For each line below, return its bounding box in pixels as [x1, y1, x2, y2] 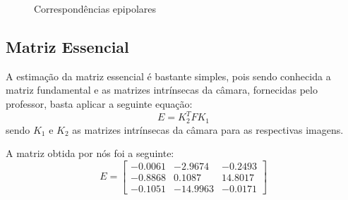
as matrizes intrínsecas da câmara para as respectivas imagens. [72, 122, 344, 137]
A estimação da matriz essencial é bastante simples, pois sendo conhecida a [6, 68, 331, 83]
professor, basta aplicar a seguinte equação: [6, 96, 193, 111]
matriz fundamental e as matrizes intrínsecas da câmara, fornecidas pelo [6, 82, 318, 97]
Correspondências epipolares [34, 1, 157, 15]
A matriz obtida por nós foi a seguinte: [6, 146, 174, 161]
